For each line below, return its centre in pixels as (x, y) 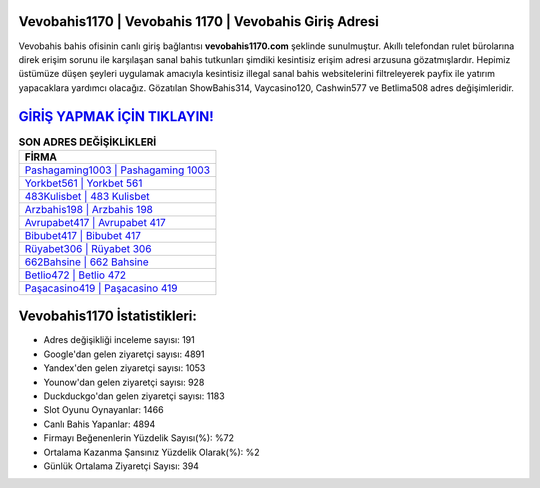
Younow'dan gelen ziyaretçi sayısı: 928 (124, 382)
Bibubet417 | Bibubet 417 (83, 235)
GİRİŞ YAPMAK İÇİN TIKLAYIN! (116, 116)
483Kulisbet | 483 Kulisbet (87, 196)
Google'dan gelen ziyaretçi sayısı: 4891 (124, 354)
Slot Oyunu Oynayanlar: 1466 (103, 410)
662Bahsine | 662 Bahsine (86, 262)
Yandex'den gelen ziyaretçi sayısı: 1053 (124, 368)
